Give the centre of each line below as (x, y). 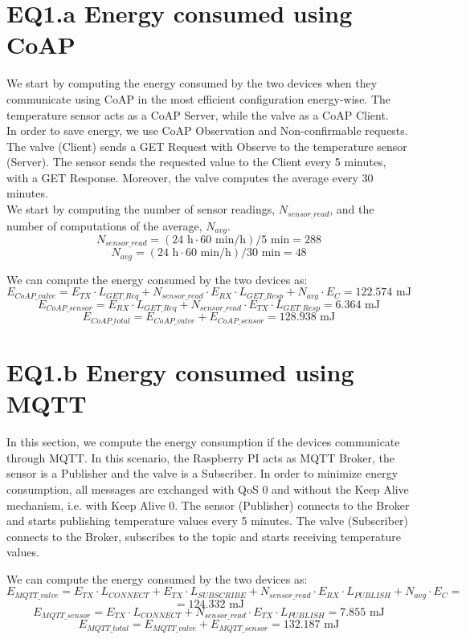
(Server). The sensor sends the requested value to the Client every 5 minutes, (196, 162)
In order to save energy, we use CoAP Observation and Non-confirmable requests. (207, 130)
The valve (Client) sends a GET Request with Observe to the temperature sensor (207, 146)
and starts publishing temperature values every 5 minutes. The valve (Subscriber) (208, 521)
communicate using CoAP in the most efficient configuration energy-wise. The (199, 98)
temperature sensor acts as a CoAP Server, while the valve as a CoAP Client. (198, 114)
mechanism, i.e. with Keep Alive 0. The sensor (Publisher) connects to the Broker (208, 505)
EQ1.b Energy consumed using (180, 372)
